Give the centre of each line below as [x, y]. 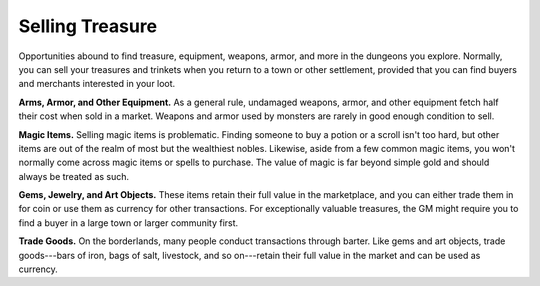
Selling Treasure [88, 26]
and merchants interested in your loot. [97, 84]
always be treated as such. [74, 176]
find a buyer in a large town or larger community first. [128, 222]
